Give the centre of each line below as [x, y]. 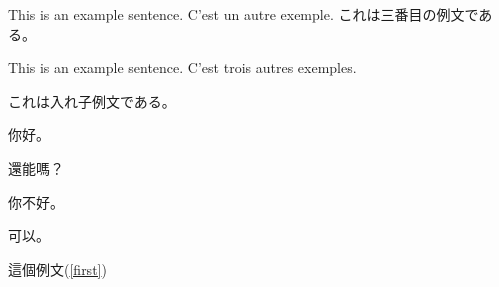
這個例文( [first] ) [57, 268]
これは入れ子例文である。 [92, 100]
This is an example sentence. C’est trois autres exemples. [182, 67]
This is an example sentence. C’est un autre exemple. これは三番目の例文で [243, 14]
